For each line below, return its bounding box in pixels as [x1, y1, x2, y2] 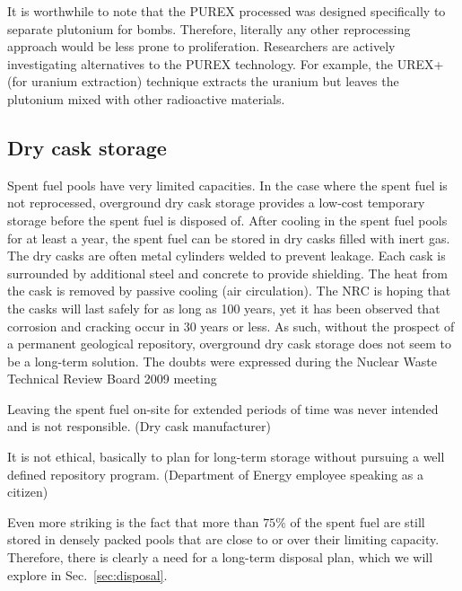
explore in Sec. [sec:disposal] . [7, 565, 168, 584]
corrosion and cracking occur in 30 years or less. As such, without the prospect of [7, 316, 455, 335]
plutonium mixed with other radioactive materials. [7, 89, 285, 108]
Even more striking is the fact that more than [7, 512, 259, 531]
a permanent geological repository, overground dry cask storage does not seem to [7, 334, 451, 353]
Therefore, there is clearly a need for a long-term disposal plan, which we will [7, 548, 433, 567]
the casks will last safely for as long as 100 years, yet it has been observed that [7, 298, 440, 317]
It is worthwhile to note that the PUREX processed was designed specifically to [7, 2, 446, 20]
